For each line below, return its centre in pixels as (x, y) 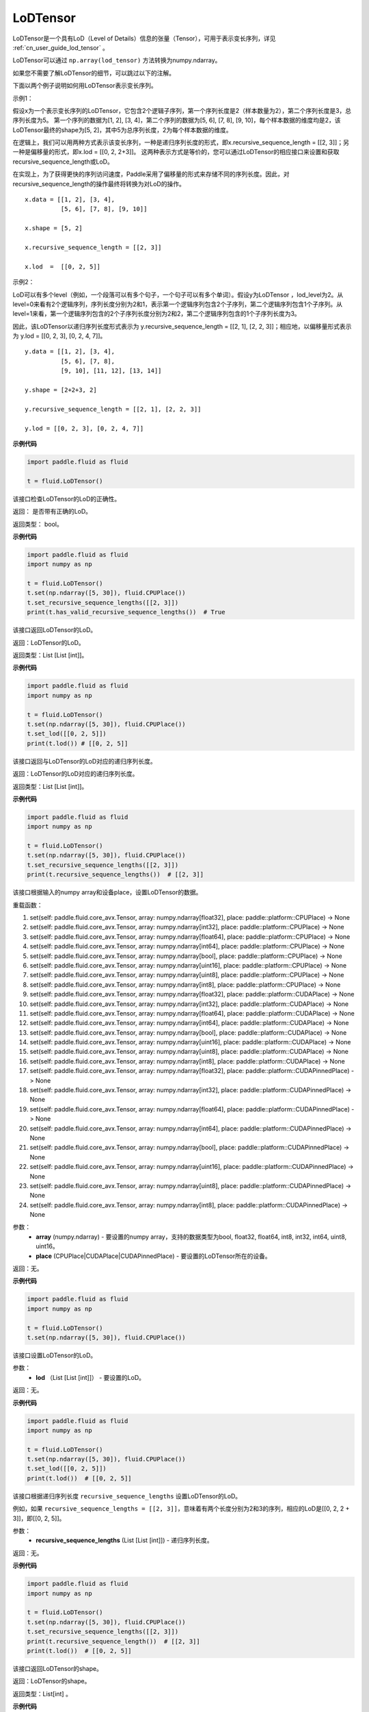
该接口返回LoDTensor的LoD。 (55, 630)
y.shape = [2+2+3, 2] (61, 390)
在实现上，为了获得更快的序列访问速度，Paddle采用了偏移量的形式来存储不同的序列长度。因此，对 (151, 174)
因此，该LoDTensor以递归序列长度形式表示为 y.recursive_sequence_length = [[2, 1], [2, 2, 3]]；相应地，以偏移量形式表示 (182, 326)
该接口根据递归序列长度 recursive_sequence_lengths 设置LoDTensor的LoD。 (127, 1496)
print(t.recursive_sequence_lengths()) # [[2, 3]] (115, 874)
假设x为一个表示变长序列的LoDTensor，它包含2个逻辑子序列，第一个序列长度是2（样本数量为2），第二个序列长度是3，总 (182, 110)
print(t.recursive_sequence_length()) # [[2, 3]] (114, 1641)
